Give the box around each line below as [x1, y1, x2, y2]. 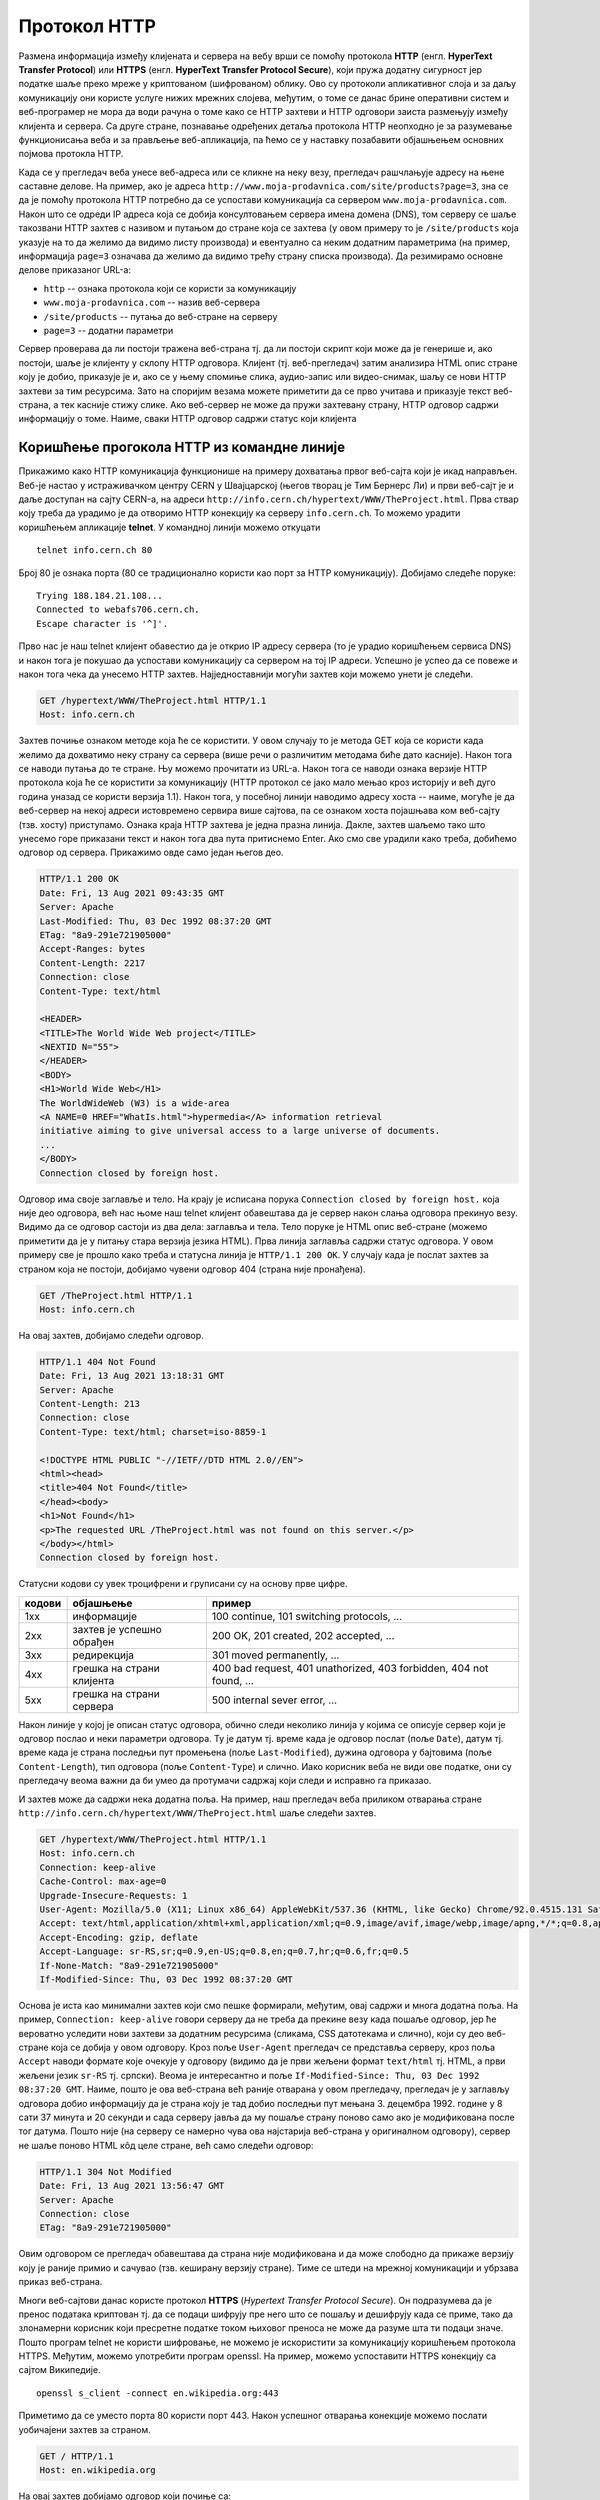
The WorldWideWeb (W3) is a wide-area [39, 1097, 230, 1109]
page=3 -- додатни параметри [43, 324, 174, 336]
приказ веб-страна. [18, 2276, 103, 2288]
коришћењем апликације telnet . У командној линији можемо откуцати [18, 521, 321, 533]
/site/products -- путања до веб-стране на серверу [43, 310, 278, 322]
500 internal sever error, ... [211, 1693, 338, 1707]
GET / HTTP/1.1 [39, 2450, 114, 2462]
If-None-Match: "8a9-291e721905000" [39, 1960, 220, 1971]
